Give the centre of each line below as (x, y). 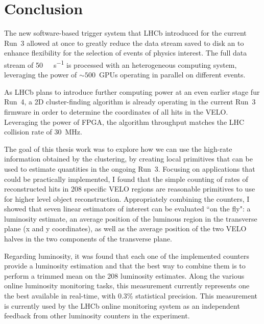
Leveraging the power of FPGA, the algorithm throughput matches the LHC (124, 121)
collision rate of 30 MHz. (43, 132)
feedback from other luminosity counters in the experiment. (97, 316)
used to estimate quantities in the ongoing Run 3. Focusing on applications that (130, 168)
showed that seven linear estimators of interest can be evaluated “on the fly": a (127, 209)
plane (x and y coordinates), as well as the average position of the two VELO (125, 228)
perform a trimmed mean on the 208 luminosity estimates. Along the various (124, 275)
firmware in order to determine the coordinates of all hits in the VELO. (116, 111)
